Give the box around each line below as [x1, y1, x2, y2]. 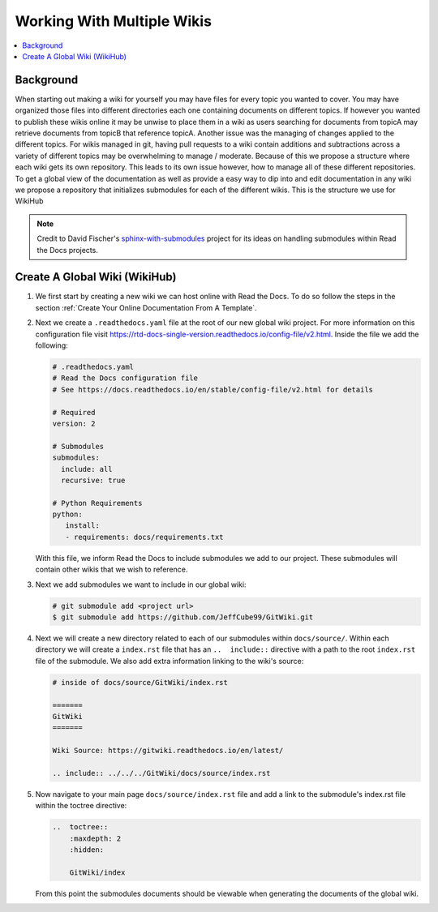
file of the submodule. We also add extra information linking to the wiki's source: [35, 656, 304, 666]
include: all [61, 465, 113, 473]
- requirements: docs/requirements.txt [65, 532, 224, 542]
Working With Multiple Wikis [15, 12, 213, 30]
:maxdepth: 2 [69, 833, 122, 843]
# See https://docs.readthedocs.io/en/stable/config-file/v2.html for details [52, 385, 373, 394]
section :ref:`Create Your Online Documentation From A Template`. [35, 302, 257, 312]
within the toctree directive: [35, 801, 127, 811]
